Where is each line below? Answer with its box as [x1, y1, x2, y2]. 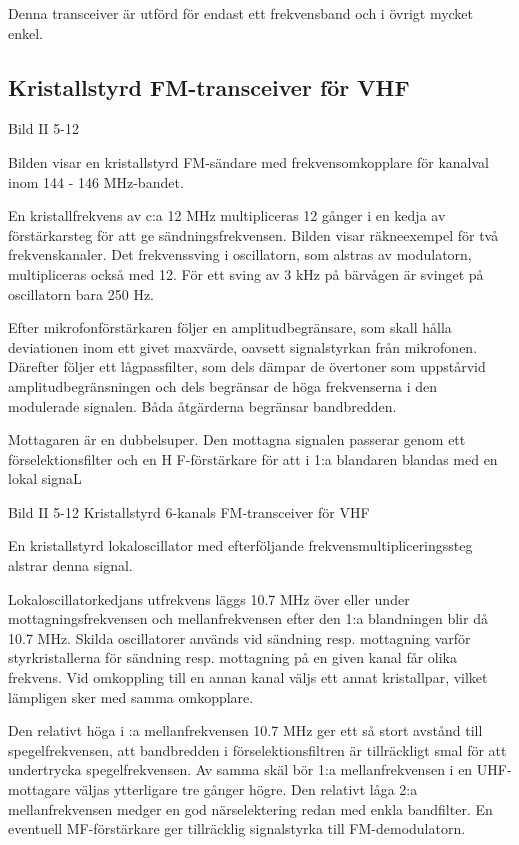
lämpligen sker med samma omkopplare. [8, 686, 254, 707]
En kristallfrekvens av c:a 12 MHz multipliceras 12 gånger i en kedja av [8, 205, 446, 226]
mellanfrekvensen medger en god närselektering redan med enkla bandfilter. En [8, 798, 493, 819]
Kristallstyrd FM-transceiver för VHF [8, 71, 410, 102]
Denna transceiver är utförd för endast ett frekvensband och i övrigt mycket [8, 3, 474, 23]
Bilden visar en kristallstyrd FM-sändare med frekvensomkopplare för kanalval [8, 151, 489, 172]
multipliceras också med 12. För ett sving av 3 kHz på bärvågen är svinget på [8, 263, 484, 284]
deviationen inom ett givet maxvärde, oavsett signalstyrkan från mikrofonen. [8, 336, 478, 357]
